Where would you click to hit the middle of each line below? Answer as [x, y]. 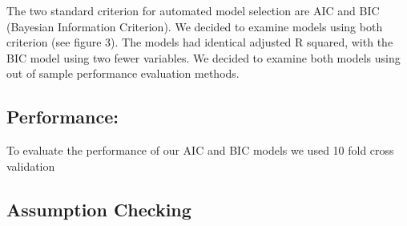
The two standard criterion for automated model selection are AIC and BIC [193, 10]
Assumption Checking [99, 209]
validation [31, 165]
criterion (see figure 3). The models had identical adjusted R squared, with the [200, 42]
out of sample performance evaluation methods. [123, 73]
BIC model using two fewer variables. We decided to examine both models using [203, 57]
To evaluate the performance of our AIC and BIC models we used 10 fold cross [200, 150]
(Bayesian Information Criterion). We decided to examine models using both [195, 26]
